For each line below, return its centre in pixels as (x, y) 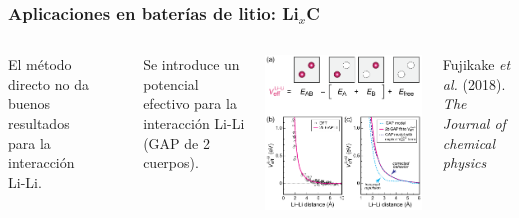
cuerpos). (171, 162)
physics (464, 162)
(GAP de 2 (176, 142)
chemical (469, 142)
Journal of (474, 123)
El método (40, 64)
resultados (39, 123)
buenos (29, 103)
